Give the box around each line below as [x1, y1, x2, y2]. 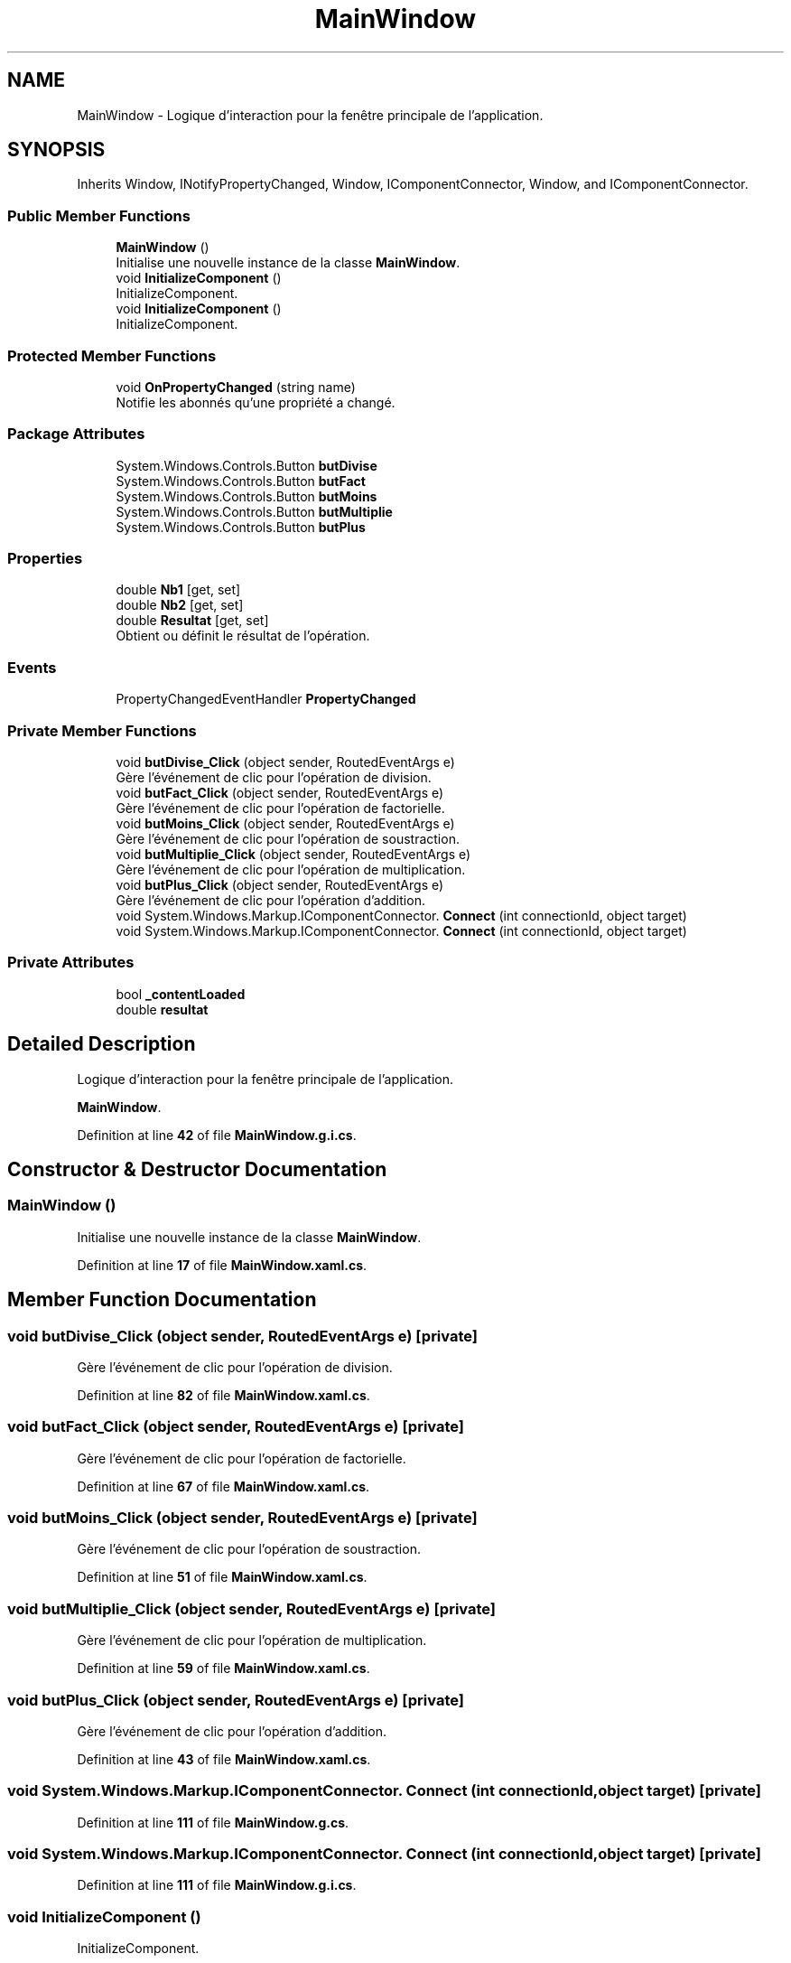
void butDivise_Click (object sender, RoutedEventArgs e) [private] [7, 1326, 478, 1345]
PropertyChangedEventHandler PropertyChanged [116, 691, 416, 707]
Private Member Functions [7, 721, 197, 740]
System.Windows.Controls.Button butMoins [116, 488, 377, 504]
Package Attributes [7, 425, 145, 444]
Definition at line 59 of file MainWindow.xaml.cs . [77, 1660, 370, 1677]
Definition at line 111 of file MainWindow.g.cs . [77, 1814, 349, 1830]
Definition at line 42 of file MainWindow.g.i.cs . [77, 1126, 357, 1143]
